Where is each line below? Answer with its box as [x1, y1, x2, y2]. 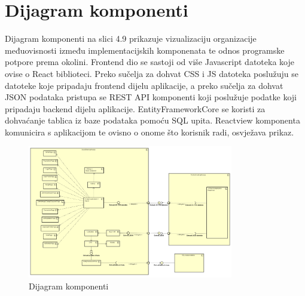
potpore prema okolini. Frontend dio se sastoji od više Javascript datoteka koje [5, 55, 294, 68]
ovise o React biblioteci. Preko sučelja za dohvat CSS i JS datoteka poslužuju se [5, 67, 298, 79]
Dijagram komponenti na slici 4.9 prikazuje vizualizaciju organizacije [5, 32, 257, 45]
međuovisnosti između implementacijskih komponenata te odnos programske [5, 44, 285, 56]
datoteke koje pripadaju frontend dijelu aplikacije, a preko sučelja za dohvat [5, 79, 283, 91]
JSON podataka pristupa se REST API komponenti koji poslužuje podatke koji [5, 91, 297, 103]
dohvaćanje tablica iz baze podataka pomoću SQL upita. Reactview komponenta [5, 114, 300, 127]
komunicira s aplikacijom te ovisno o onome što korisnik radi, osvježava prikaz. [5, 125, 294, 138]
